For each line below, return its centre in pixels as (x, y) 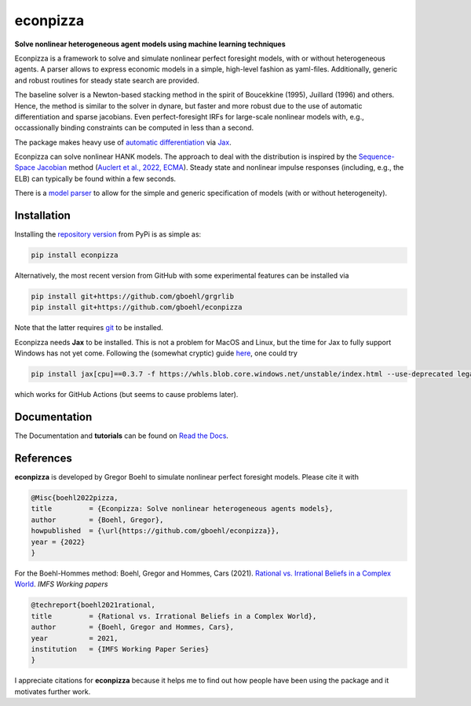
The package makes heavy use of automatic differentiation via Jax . (123, 142)
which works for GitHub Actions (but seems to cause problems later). (126, 395)
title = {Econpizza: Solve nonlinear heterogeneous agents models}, (182, 509)
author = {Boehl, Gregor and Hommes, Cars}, (133, 627)
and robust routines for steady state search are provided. (107, 80)
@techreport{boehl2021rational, (93, 605)
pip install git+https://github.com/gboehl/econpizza (137, 307)
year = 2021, (75, 638)
